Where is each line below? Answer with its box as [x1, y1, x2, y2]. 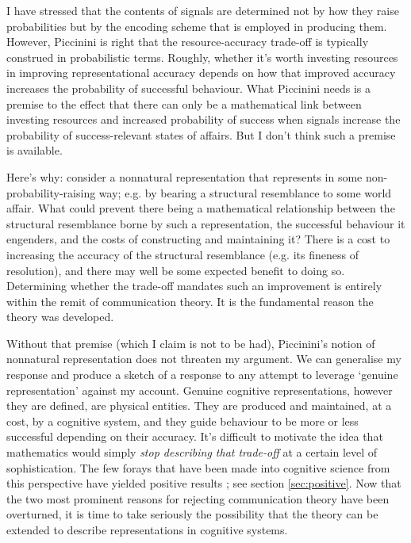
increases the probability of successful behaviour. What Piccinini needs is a [6, 79, 371, 96]
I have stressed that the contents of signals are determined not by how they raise [6, 2, 399, 18]
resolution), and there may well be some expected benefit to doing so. [6, 262, 345, 278]
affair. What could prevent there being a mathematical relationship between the [6, 200, 395, 216]
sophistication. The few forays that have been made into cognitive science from [6, 459, 390, 476]
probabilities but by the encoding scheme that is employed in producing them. [6, 17, 387, 34]
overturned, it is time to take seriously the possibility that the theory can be [6, 506, 378, 522]
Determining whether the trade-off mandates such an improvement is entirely [6, 277, 382, 294]
